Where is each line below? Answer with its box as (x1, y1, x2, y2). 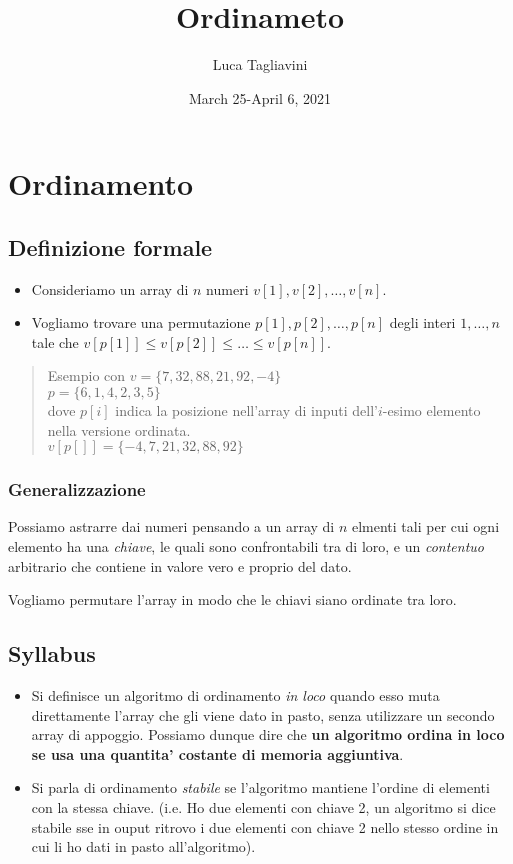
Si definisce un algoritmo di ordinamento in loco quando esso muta (31, 685, 440, 706)
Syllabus (8, 638, 96, 669)
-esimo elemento (382, 400, 481, 421)
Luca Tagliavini (212, 54, 308, 75)
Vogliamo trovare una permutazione (31, 312, 251, 333)
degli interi (389, 312, 456, 333)
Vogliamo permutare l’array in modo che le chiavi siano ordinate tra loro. (8, 589, 457, 610)
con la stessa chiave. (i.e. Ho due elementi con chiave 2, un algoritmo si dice (31, 797, 496, 818)
